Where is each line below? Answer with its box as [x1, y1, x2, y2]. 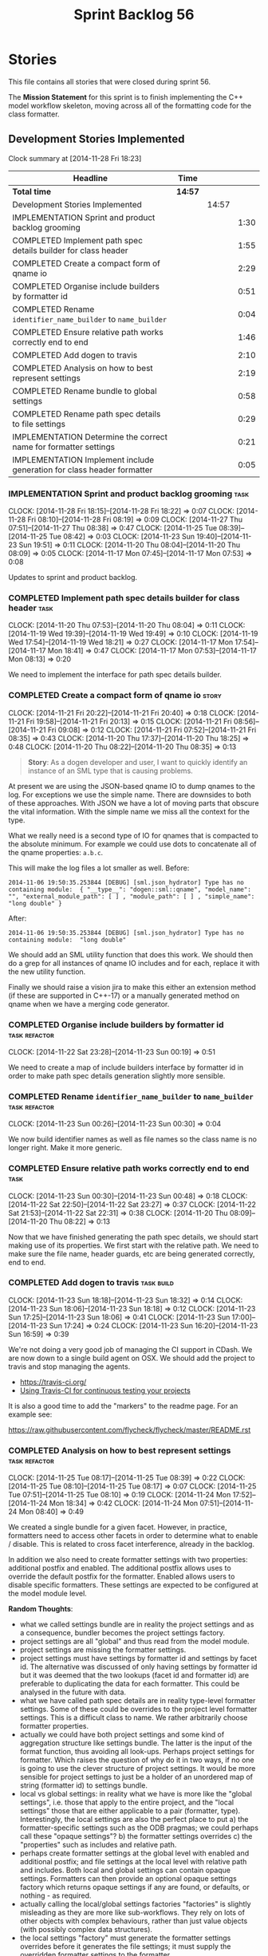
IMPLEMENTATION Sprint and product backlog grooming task [8, 488, 250, 499]
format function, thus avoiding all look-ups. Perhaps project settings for [19, 1747, 255, 1757]
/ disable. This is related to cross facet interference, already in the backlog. [8, 1540, 255, 1549]
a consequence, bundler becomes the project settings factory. [19, 1628, 226, 1638]
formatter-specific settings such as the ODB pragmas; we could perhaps [19, 1823, 259, 1832]
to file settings [12, 418, 66, 429]
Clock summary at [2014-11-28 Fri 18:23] [8, 153, 142, 163]
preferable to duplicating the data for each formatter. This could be [19, 1679, 240, 1689]
